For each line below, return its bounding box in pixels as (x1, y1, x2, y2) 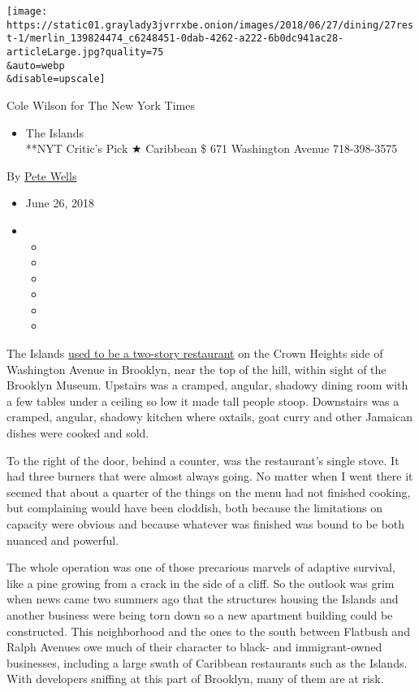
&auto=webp (6, 59, 65, 72)
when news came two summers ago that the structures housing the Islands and (6, 590, 399, 607)
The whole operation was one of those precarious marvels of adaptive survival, (6, 559, 395, 576)
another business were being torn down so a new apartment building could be (6, 606, 393, 623)
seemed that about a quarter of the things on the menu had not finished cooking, (6, 483, 411, 500)
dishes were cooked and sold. (6, 424, 149, 442)
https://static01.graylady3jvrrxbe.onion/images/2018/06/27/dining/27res (6, 19, 414, 31)
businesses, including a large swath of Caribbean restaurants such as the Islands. (6, 654, 408, 671)
